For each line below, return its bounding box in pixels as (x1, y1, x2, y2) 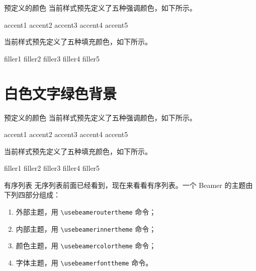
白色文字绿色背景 (4, 83, 117, 103)
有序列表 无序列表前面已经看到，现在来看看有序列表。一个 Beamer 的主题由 (4, 179, 253, 190)
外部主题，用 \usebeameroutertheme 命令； (16, 207, 156, 217)
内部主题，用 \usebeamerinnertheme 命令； (16, 223, 156, 234)
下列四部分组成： (4, 189, 60, 200)
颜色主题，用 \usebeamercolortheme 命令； (16, 240, 156, 251)
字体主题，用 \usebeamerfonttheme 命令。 (16, 257, 153, 268)
